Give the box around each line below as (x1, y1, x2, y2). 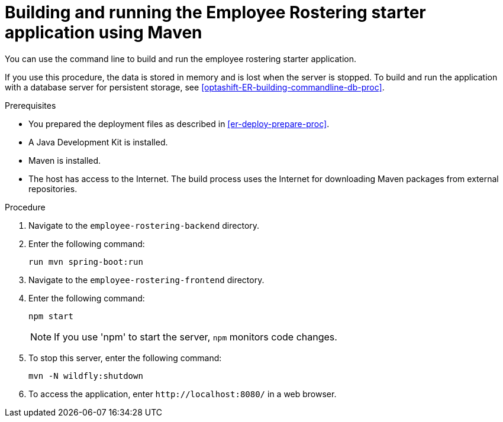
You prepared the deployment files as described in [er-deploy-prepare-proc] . (28, 118, 330, 129)
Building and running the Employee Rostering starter (5, 2, 426, 22)
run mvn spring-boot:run (28, 257, 143, 267)
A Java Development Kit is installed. (28, 137, 168, 147)
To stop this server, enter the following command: (28, 352, 222, 363)
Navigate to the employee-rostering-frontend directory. (28, 274, 265, 285)
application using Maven (5, 22, 202, 43)
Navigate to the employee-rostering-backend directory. (28, 220, 260, 231)
